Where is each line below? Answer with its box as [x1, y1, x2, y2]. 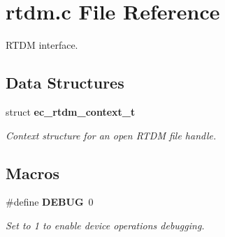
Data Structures [6, 72, 124, 93]
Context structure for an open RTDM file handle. [6, 128, 217, 142]
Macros [6, 162, 59, 183]
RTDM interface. [6, 38, 78, 52]
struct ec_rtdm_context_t [6, 104, 136, 118]
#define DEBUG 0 [6, 194, 94, 209]
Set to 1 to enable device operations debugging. [6, 217, 205, 232]
